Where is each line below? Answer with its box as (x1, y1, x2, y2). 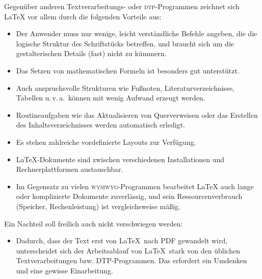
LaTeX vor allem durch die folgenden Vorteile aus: (4, 11, 162, 21)
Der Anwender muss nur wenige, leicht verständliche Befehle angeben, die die (16, 28, 257, 39)
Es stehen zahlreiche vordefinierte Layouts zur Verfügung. (16, 136, 196, 147)
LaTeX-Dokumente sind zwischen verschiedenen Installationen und (16, 154, 225, 164)
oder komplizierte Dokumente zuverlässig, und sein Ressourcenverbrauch (16, 191, 243, 201)
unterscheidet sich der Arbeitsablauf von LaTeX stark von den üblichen (16, 245, 241, 256)
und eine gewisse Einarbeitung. (16, 265, 113, 275)
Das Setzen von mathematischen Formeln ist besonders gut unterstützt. (16, 65, 240, 75)
